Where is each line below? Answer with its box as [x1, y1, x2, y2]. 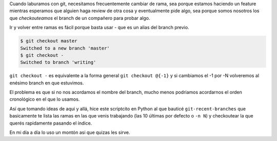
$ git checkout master [20, 38, 77, 44]
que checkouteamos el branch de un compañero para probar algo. [9, 15, 151, 21]
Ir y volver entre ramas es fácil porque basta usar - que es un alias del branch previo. [9, 25, 189, 31]
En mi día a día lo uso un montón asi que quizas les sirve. [9, 129, 130, 135]
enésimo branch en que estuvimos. [9, 80, 84, 86]
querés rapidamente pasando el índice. [9, 120, 92, 126]
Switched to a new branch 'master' [20, 45, 110, 51]
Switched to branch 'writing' [20, 59, 96, 65]
